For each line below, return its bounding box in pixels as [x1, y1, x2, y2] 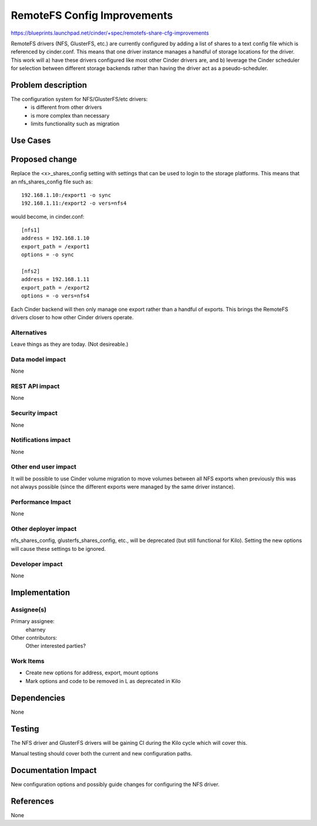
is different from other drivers [31, 103, 102, 111]
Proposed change [11, 155, 77, 165]
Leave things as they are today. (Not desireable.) [11, 341, 129, 348]
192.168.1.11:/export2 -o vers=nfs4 [21, 200, 127, 207]
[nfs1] [21, 227, 41, 233]
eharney [25, 626, 46, 633]
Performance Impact [11, 497, 72, 506]
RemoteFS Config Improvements [11, 9, 173, 22]
